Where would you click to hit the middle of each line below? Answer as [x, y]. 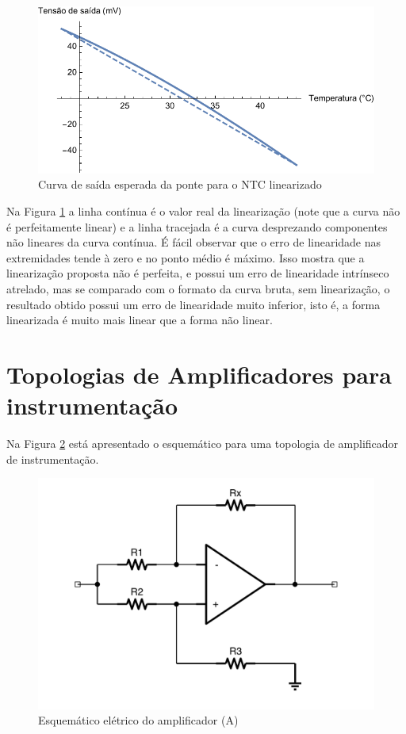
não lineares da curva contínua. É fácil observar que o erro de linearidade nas [194, 242]
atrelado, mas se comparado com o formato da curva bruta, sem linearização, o [198, 289]
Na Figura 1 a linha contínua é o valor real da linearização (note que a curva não [203, 211]
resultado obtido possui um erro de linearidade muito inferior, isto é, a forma [193, 304]
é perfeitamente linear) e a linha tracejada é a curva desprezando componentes [197, 226]
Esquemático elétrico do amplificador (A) [138, 720]
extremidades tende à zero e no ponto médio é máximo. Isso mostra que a [186, 257]
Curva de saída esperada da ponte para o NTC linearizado [180, 184]
